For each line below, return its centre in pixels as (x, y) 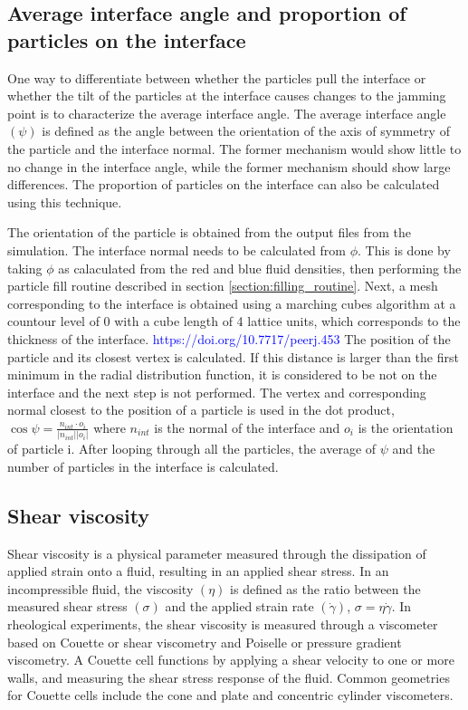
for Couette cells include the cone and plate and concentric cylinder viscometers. (230, 695)
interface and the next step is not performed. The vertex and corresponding (217, 392)
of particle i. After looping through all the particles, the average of (192, 449)
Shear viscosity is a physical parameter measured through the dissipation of (217, 553)
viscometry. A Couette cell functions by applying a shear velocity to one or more (231, 660)
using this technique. (65, 201)
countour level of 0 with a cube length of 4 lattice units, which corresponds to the (234, 321)
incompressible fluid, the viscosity (100, 588)
